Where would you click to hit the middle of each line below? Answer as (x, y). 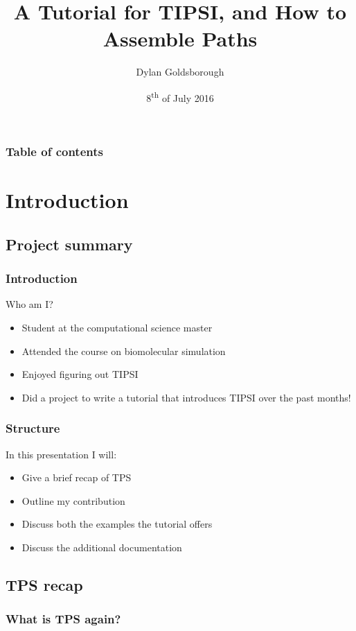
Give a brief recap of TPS (77, 477)
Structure (33, 428)
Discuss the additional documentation (102, 547)
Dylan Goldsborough (180, 72)
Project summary (69, 244)
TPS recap (44, 585)
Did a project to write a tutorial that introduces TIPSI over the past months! (186, 397)
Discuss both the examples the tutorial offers (117, 524)
